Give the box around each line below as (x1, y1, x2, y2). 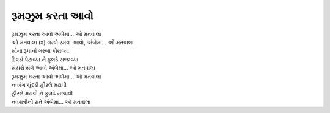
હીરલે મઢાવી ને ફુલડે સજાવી (11, 90, 73, 97)
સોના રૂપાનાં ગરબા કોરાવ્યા (11, 47, 70, 55)
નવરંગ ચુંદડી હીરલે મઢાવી (11, 81, 67, 88)
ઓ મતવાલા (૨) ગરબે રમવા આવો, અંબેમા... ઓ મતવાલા (11, 38, 134, 46)
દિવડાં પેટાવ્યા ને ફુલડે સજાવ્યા (11, 55, 79, 63)
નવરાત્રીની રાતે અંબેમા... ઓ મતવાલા (11, 98, 91, 106)
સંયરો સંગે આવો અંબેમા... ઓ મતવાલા (11, 64, 96, 72)
